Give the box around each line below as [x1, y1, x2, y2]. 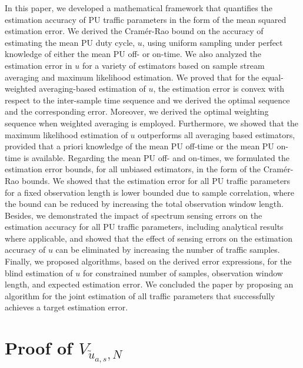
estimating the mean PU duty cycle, [5, 36, 135, 48]
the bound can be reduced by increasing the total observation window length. [5, 198, 284, 210]
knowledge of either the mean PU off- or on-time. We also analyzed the [5, 48, 261, 60]
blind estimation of [5, 266, 73, 279]
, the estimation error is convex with [153, 82, 285, 95]
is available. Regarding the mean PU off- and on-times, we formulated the [23, 151, 289, 163]
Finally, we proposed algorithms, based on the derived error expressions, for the [5, 255, 292, 267]
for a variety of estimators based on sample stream [82, 59, 265, 71]
